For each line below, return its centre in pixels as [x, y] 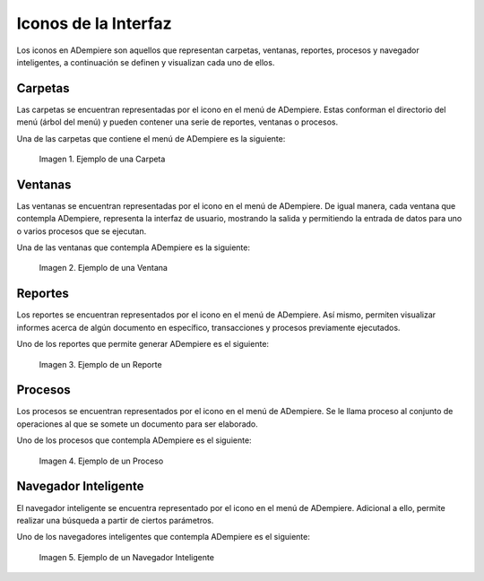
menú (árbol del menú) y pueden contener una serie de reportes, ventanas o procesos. [177, 122]
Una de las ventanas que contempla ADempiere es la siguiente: [134, 247]
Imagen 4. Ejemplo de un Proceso [101, 461]
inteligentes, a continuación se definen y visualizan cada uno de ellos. [146, 62]
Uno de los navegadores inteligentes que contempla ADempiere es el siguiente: [164, 537]
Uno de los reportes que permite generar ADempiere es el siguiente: [143, 344]
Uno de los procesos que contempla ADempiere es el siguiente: [134, 440]
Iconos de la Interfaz [94, 23]
